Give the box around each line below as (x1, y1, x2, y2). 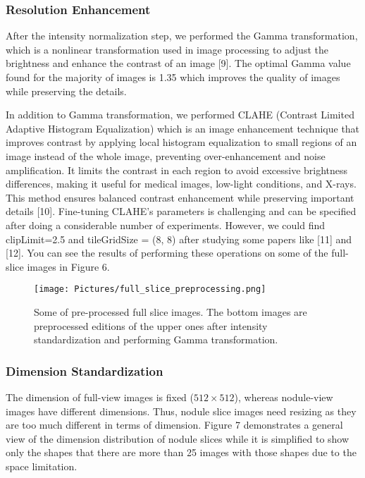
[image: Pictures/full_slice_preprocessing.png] (34, 284, 266, 295)
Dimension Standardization (6, 362, 163, 379)
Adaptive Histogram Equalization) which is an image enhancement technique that (6, 121, 360, 135)
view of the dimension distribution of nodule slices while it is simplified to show (6, 431, 349, 446)
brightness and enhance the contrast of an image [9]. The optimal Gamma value (6, 56, 351, 71)
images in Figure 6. (27, 259, 110, 274)
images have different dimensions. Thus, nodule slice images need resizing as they (6, 403, 357, 418)
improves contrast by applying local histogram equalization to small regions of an (6, 135, 357, 149)
